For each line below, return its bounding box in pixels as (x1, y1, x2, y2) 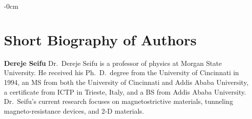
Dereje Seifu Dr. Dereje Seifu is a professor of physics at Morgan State (4, 58, 222, 68)
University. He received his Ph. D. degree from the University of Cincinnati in (4, 67, 239, 78)
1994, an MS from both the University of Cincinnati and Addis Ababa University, (4, 77, 249, 87)
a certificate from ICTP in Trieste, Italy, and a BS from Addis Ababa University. (4, 86, 246, 97)
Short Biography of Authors (4, 29, 197, 49)
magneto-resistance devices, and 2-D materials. (4, 105, 144, 116)
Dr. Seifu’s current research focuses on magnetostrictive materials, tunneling (4, 96, 233, 106)
